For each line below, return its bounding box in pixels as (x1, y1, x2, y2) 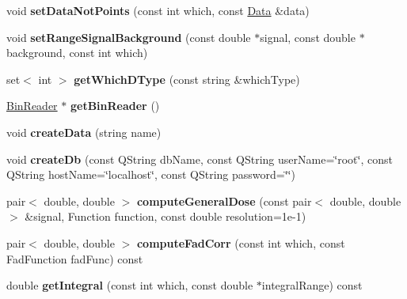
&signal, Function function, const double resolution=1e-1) (25, 208, 306, 225)
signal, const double (260, 28, 356, 45)
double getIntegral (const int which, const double (6, 277, 253, 293)
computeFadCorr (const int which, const (136, 234, 345, 251)
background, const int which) (6, 44, 148, 61)
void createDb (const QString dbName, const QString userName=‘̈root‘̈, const (6, 150, 393, 167)
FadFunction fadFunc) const (6, 250, 143, 267)
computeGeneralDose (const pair (136, 192, 312, 209)
